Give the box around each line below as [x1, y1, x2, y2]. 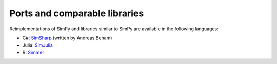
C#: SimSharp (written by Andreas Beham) [22, 35, 112, 41]
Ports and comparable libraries [9, 8, 144, 19]
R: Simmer [22, 49, 45, 55]
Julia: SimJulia [22, 42, 53, 48]
